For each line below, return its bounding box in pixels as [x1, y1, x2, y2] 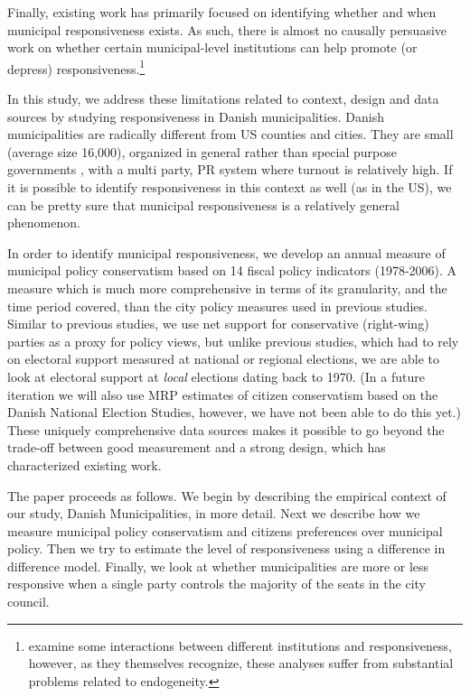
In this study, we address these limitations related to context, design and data [7, 89, 439, 108]
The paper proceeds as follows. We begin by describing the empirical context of [7, 486, 446, 505]
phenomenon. [7, 213, 80, 232]
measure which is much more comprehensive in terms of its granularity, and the [7, 278, 447, 297]
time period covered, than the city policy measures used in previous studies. [7, 296, 428, 315]
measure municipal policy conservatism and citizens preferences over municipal [7, 521, 443, 540]
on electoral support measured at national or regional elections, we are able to [7, 349, 440, 368]
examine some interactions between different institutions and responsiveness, [28, 636, 452, 654]
